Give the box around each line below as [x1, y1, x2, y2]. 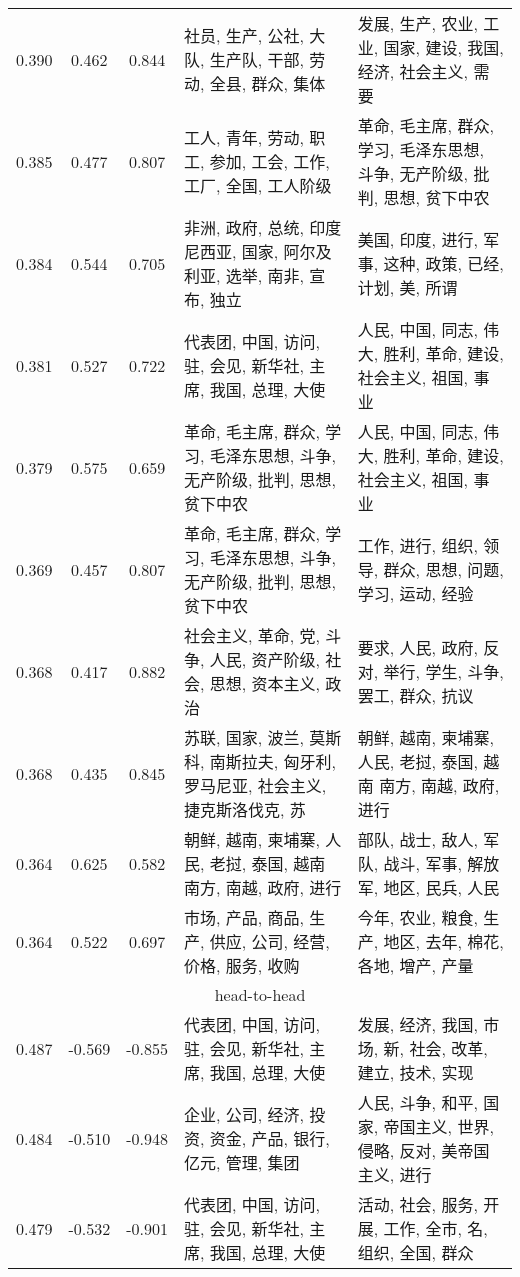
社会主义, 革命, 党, [184, 624, 321, 647]
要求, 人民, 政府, [357, 636, 478, 659]
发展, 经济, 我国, [357, 1013, 478, 1036]
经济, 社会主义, [357, 60, 469, 83]
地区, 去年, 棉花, [383, 930, 504, 953]
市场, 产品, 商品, [184, 906, 305, 929]
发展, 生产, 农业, [357, 12, 478, 35]
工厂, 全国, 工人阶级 [184, 174, 332, 197]
